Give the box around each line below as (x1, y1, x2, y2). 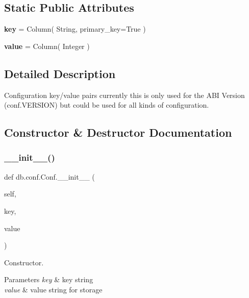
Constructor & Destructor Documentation (4, 125, 232, 140)
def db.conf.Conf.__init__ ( (4, 171, 95, 182)
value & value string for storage (4, 284, 103, 294)
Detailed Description (4, 65, 116, 81)
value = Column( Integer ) (4, 40, 90, 51)
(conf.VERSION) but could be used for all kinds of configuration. (4, 100, 209, 110)
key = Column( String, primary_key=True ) (4, 23, 146, 34)
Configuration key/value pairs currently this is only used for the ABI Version (4, 89, 245, 100)
